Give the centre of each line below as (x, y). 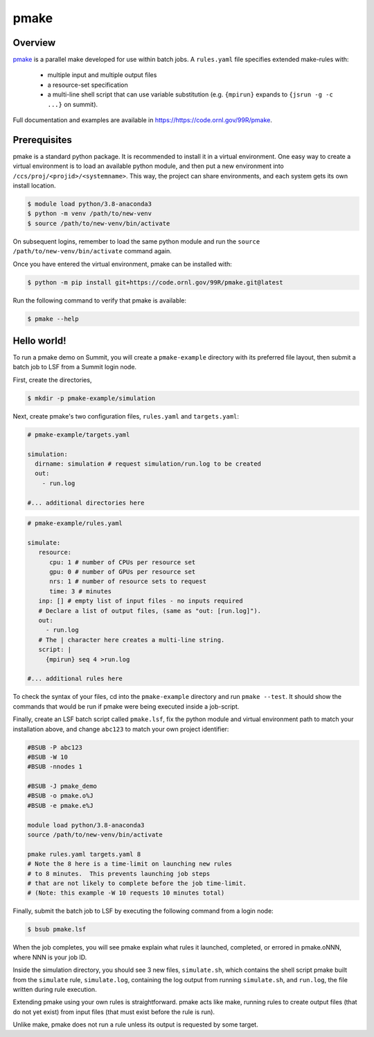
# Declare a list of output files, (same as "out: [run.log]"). (150, 610)
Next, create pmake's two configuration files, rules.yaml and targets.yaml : (126, 416)
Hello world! (39, 340)
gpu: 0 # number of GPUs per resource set (123, 572)
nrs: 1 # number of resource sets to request (128, 582)
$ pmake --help (53, 319)
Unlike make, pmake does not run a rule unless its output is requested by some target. (136, 1025)
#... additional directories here (86, 503)
